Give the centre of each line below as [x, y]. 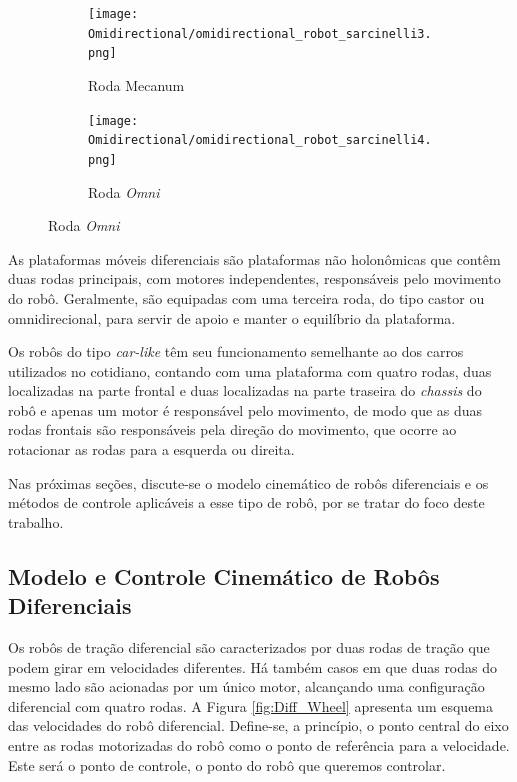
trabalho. [36, 521]
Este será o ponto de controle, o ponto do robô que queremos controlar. [227, 764]
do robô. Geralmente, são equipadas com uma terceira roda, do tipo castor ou [246, 297]
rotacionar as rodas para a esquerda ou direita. [151, 449]
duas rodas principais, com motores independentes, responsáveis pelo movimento [254, 278]
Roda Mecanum [136, 84]
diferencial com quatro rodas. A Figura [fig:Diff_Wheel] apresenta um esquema [251, 705]
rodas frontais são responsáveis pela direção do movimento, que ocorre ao [232, 429]
